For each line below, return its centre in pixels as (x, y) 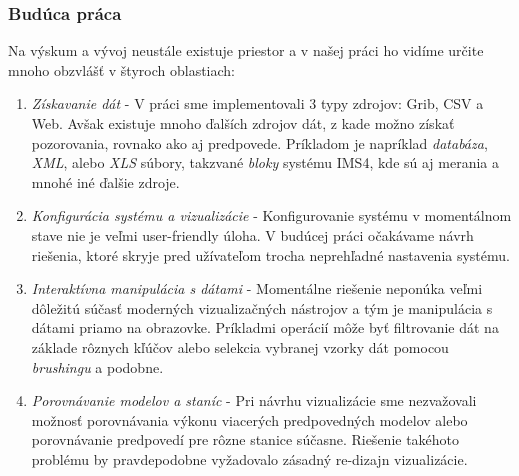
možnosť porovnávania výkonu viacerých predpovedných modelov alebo (249, 419)
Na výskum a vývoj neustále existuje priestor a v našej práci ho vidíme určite (246, 50)
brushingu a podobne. (97, 366)
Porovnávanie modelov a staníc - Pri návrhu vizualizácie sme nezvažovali (254, 400)
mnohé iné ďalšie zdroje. (105, 181)
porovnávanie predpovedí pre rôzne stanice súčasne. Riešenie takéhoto (245, 439)
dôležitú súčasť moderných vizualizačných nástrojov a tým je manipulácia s (262, 307)
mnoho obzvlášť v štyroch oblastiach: (121, 69)
